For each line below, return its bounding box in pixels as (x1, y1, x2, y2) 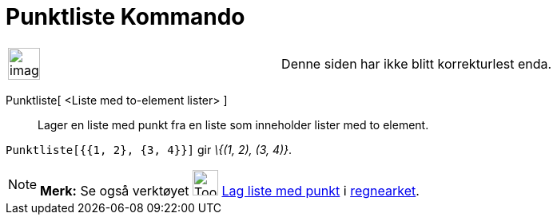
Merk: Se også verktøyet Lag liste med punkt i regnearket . (40, 182, 420, 199)
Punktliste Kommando (6, 3, 245, 30)
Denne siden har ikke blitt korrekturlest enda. (281, 55, 552, 72)
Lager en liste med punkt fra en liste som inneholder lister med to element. (38, 117, 429, 132)
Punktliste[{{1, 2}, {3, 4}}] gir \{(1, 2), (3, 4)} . (6, 142, 292, 156)
